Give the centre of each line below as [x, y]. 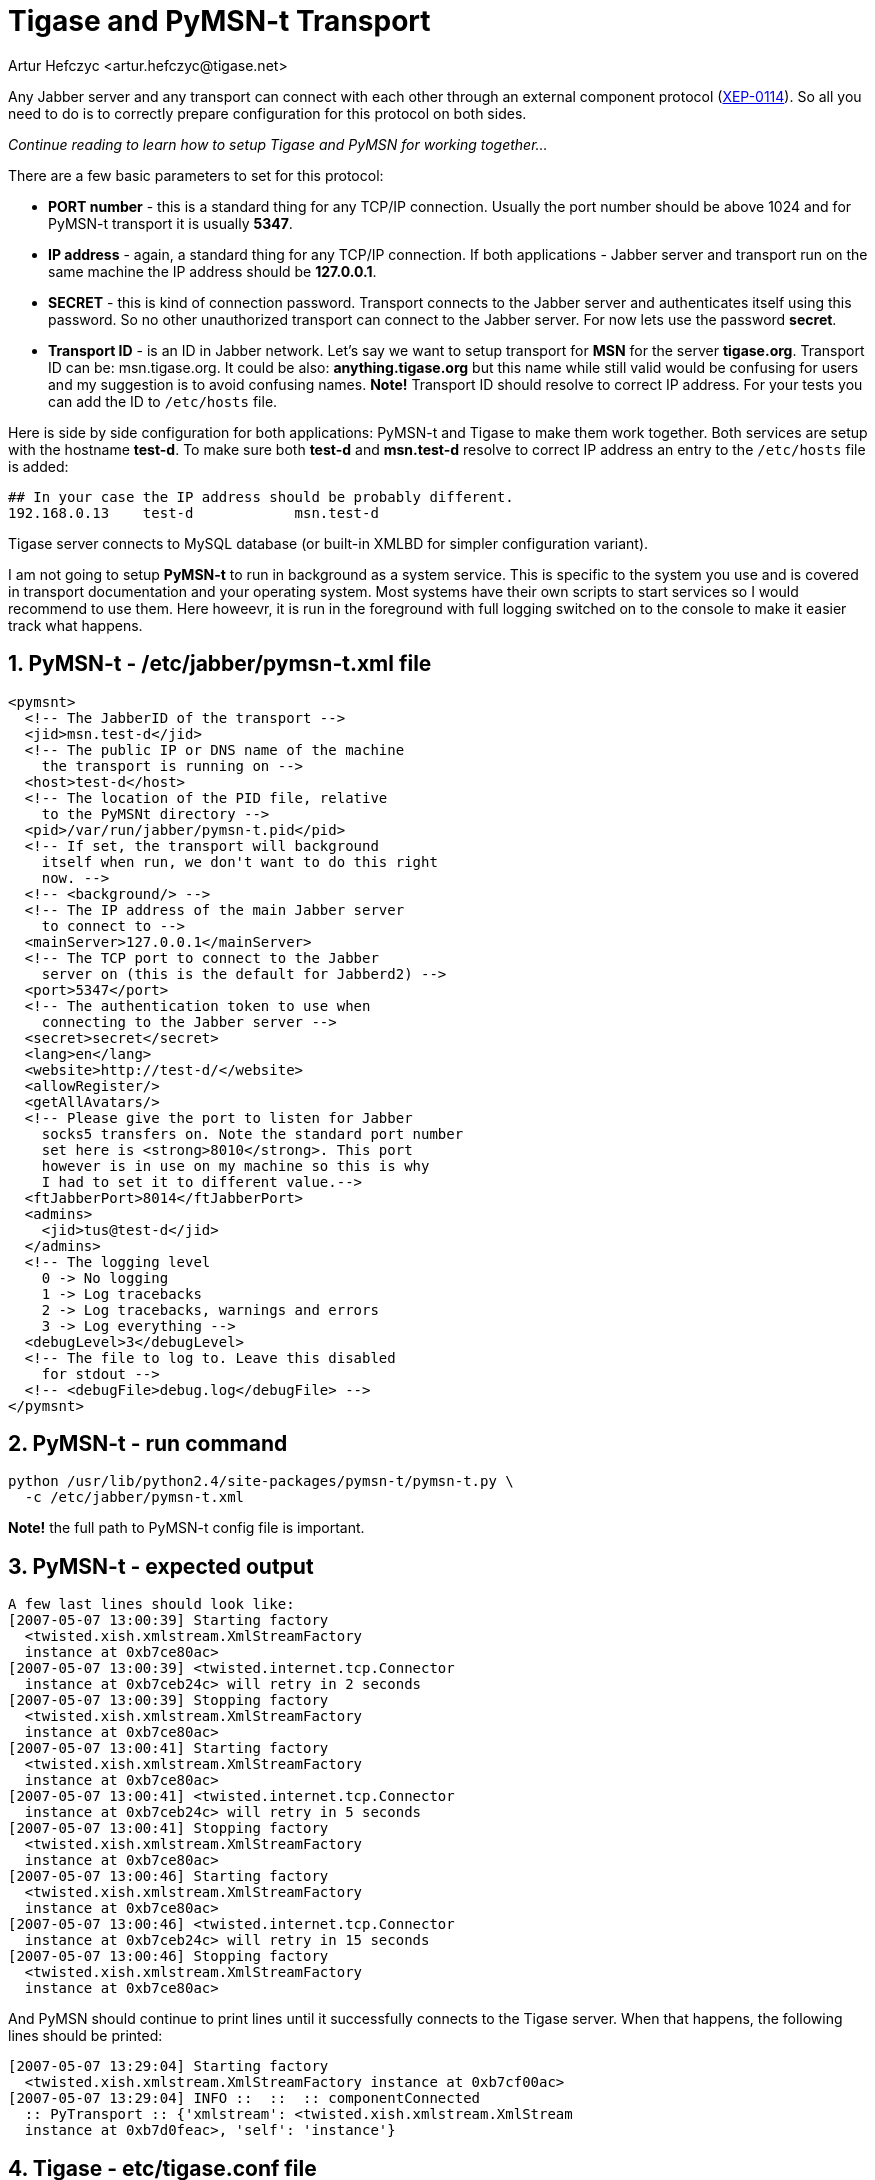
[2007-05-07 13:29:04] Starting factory [168, 2066]
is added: [38, 466]
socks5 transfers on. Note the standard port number [252, 1133]
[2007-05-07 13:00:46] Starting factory [168, 1876]
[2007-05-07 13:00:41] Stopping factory [168, 1828]
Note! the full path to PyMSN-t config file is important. [186, 1528]
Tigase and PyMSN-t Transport [219, 21]
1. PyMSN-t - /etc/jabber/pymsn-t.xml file [220, 664]
